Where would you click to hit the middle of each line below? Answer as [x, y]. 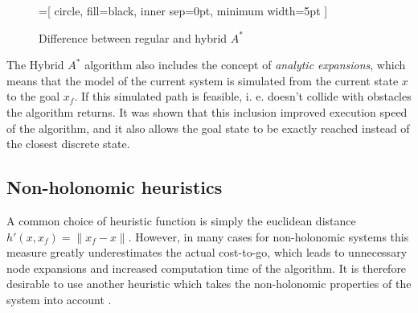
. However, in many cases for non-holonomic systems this [268, 236]
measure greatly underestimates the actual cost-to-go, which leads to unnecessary [207, 252]
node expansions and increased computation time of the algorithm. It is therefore [207, 268]
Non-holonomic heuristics [115, 187]
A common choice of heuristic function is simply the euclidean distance [181, 220]
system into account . [59, 299]
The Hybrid [35, 65]
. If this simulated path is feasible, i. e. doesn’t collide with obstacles [243, 96]
